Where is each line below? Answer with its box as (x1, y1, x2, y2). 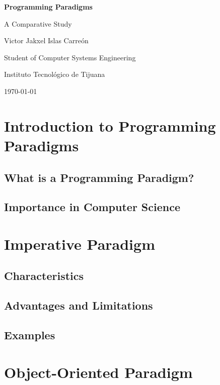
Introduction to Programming (4, 115, 216, 136)
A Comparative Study (4, 18, 72, 29)
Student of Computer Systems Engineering (4, 52, 136, 62)
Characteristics (4, 268, 84, 283)
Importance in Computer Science (4, 199, 181, 215)
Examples (4, 327, 55, 343)
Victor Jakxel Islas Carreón (4, 35, 89, 46)
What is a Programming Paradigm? (4, 169, 194, 185)
